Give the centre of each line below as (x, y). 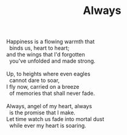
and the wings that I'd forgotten (46, 55)
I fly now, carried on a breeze (43, 87)
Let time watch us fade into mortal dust (55, 119)
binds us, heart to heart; (39, 48)
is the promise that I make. (42, 112)
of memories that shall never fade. (52, 93)
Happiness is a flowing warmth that (50, 42)
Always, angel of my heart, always (49, 106)
